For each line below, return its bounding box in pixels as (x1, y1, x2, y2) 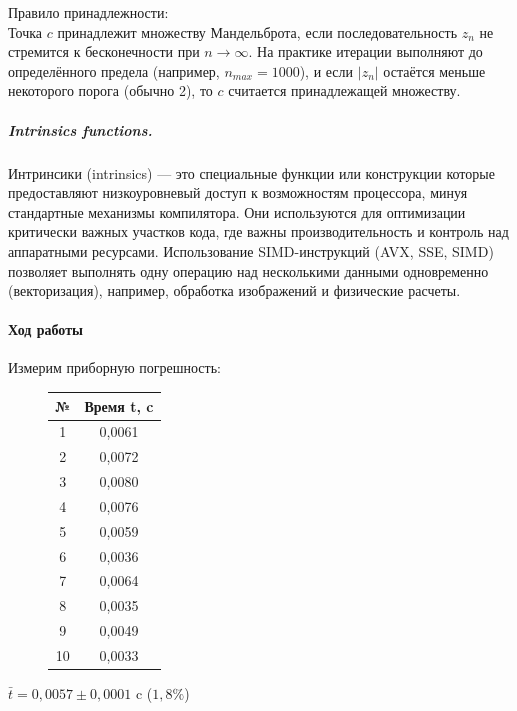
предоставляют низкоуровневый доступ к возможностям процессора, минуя (8, 182, 468, 203)
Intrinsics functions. (8, 119, 153, 140)
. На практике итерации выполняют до (248, 41, 483, 62)
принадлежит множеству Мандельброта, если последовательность (57, 21, 458, 42)
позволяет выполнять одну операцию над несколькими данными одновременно (8, 260, 489, 281)
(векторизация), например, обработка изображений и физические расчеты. (8, 280, 461, 301)
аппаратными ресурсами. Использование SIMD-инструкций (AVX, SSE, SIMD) (8, 240, 494, 261)
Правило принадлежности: (8, 2, 169, 22)
